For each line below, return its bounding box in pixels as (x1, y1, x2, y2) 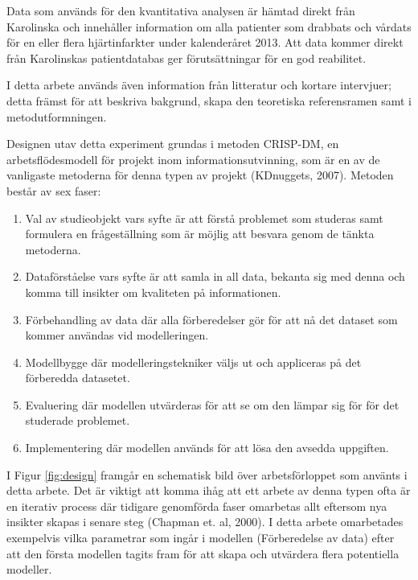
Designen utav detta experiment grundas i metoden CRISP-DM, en (6, 135, 339, 152)
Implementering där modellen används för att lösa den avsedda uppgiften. (25, 439, 389, 456)
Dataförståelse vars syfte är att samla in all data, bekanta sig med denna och (25, 268, 405, 285)
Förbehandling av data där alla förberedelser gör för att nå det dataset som (25, 311, 398, 327)
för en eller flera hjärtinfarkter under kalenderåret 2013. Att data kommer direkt (6, 34, 404, 51)
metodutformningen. (6, 108, 107, 125)
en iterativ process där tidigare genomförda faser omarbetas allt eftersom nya (6, 497, 387, 514)
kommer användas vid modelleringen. (25, 327, 209, 343)
